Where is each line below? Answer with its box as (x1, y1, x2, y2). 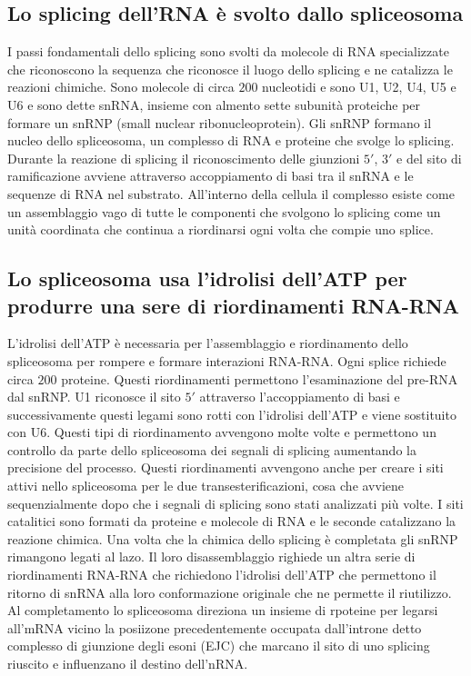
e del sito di (396, 148, 462, 167)
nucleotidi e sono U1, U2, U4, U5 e (262, 77, 456, 96)
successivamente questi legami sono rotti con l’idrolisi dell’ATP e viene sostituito (7, 404, 456, 423)
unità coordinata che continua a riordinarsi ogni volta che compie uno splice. (7, 220, 434, 239)
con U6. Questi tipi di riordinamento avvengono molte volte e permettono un (7, 422, 436, 442)
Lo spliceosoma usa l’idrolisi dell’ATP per (7, 264, 407, 293)
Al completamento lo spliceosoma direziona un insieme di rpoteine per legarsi (7, 601, 438, 620)
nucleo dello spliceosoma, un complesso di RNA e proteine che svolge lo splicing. (7, 131, 455, 150)
